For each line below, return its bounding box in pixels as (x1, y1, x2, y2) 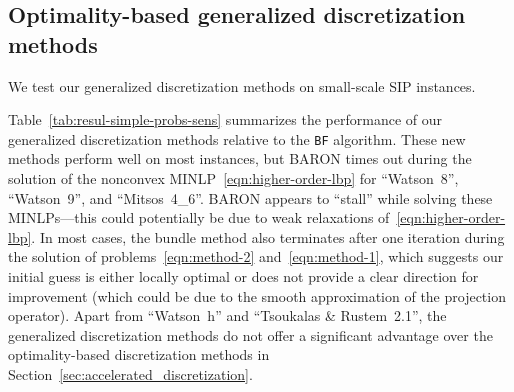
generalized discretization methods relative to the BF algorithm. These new (8, 128, 466, 149)
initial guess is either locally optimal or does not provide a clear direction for (8, 266, 479, 286)
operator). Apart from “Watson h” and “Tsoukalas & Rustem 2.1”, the (8, 305, 447, 326)
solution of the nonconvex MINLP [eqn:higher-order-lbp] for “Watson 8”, (8, 168, 459, 189)
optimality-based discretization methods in (8, 344, 270, 365)
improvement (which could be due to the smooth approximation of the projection (8, 285, 506, 306)
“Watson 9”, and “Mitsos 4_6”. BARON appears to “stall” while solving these (8, 187, 493, 208)
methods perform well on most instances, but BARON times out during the (8, 148, 472, 169)
